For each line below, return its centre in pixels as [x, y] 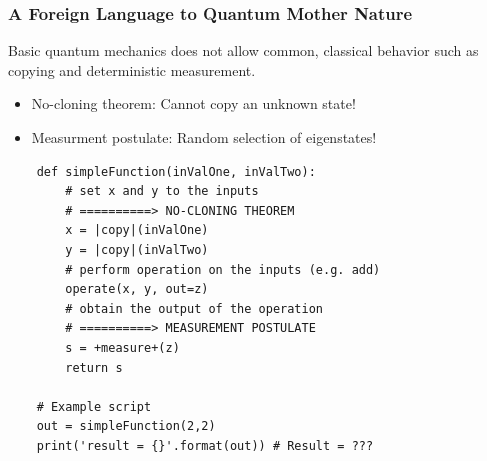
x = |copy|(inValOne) [137, 230]
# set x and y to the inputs [162, 191]
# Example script [94, 406]
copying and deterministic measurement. [132, 69]
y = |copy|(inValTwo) [137, 249]
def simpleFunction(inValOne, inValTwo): [176, 171]
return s [94, 367]
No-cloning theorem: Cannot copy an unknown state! [193, 103]
